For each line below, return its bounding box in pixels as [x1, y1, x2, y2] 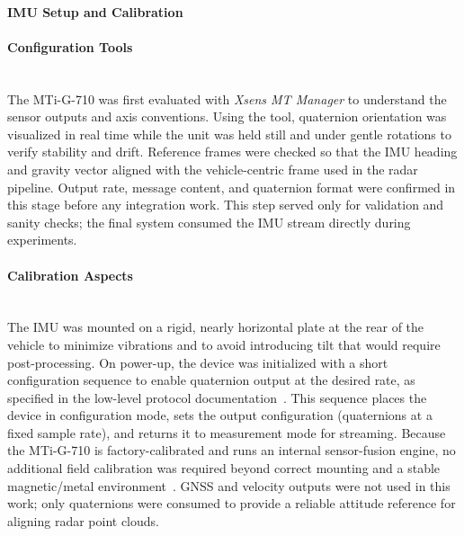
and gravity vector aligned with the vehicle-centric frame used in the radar [7, 159, 418, 178]
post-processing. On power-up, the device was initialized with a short [7, 353, 388, 371]
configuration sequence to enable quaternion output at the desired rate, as [7, 371, 415, 389]
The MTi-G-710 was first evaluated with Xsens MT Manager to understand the [7, 89, 447, 108]
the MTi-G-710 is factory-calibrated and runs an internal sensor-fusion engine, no [7, 441, 456, 460]
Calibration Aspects [7, 265, 133, 284]
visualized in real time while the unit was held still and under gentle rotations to [7, 124, 451, 143]
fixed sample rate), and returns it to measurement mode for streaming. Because [7, 423, 446, 442]
